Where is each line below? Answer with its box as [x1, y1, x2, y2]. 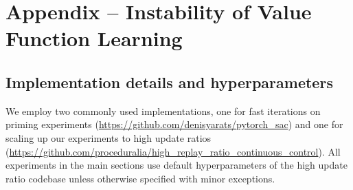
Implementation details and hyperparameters [5, 71, 333, 92]
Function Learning [5, 24, 183, 52]
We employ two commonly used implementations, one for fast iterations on [5, 103, 321, 118]
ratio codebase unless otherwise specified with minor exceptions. [5, 171, 275, 185]
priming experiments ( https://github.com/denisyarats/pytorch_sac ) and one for [5, 117, 343, 131]
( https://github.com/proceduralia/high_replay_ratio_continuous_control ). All [5, 144, 341, 158]
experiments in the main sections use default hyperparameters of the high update [5, 158, 348, 172]
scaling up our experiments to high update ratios [5, 130, 212, 145]
